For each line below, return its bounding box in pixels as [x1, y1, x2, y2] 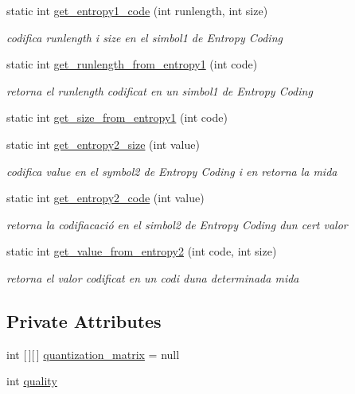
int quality [6, 373, 57, 389]
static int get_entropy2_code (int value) [6, 189, 205, 206]
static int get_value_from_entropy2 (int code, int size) [6, 243, 277, 259]
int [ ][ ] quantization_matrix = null [6, 345, 180, 362]
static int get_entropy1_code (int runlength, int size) [6, 2, 268, 18]
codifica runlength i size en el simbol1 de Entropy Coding [6, 29, 283, 45]
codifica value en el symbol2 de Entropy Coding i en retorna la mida [6, 162, 337, 179]
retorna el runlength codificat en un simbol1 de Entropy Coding [6, 82, 313, 99]
